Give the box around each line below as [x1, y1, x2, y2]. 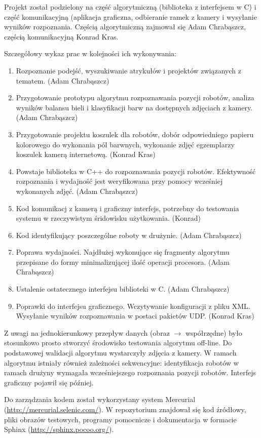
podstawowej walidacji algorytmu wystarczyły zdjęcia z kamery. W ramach [4, 347, 237, 358]
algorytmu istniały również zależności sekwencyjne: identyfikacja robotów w [4, 357, 239, 368]
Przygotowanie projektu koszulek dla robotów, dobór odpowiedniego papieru [16, 129, 254, 139]
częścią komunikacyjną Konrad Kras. [4, 31, 119, 42]
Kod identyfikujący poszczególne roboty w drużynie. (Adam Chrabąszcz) [16, 229, 242, 240]
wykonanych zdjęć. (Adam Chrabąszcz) [16, 185, 138, 196]
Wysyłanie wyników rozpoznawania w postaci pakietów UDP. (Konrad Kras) [16, 310, 254, 321]
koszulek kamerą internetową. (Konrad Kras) [16, 149, 156, 160]
